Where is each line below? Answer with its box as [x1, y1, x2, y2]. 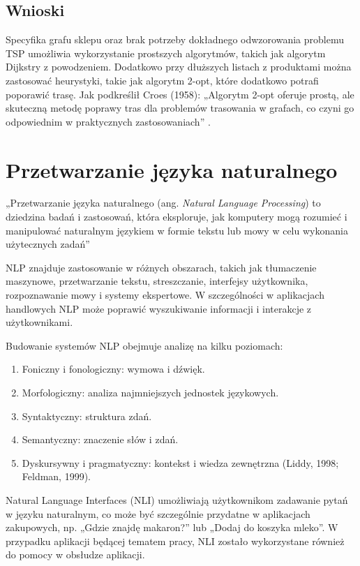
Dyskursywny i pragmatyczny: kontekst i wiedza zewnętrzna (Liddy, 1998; [22, 455, 339, 470]
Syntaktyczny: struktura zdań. [22, 408, 152, 423]
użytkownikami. [6, 315, 73, 329]
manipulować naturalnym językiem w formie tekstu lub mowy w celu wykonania [6, 223, 348, 237]
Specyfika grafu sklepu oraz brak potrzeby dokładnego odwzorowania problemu [6, 32, 344, 47]
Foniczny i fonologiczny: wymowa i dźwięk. [22, 362, 205, 376]
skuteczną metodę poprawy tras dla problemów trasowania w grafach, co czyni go [6, 100, 354, 115]
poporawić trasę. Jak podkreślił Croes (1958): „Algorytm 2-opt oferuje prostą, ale [6, 87, 354, 101]
